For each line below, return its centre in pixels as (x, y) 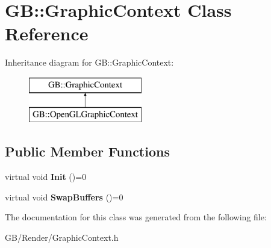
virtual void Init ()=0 (46, 177)
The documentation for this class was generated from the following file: (136, 217)
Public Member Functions (87, 151)
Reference (47, 33)
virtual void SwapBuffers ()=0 (64, 197)
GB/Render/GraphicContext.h (62, 237)
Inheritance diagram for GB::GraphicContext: (89, 62)
